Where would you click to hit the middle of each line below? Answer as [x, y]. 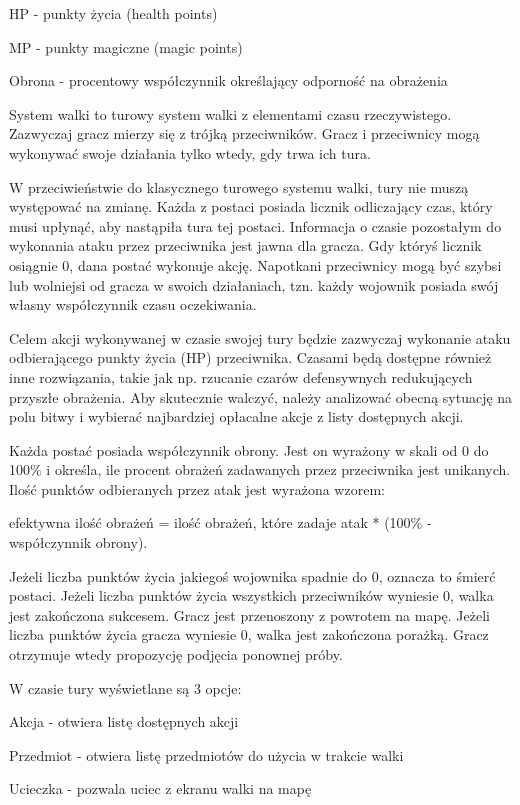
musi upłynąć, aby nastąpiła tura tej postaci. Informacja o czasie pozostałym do [255, 225]
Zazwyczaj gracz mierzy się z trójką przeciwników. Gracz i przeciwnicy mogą [244, 133]
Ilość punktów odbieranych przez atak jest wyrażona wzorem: [197, 488]
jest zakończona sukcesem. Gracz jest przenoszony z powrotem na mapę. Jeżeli [249, 614]
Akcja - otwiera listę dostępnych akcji [124, 721]
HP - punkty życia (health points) [113, 13]
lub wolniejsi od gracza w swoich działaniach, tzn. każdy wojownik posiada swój [254, 284]
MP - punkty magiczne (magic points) [126, 46]
